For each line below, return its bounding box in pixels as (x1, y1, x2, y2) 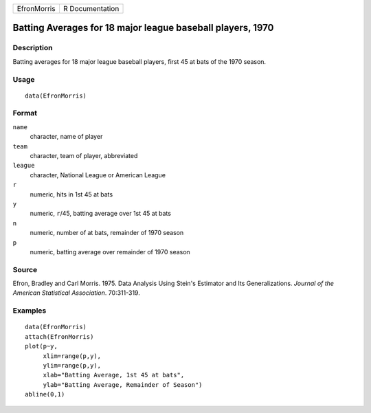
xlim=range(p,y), (43, 352, 102, 360)
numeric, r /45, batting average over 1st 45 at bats (30, 210, 172, 218)
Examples (12, 306, 47, 315)
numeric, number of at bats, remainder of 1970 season (30, 229, 184, 237)
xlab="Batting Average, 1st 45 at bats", (43, 371, 185, 379)
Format (12, 109, 38, 118)
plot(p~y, (25, 342, 58, 350)
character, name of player (30, 133, 103, 141)
